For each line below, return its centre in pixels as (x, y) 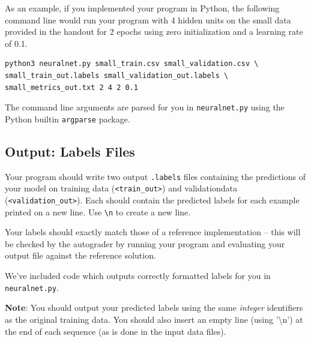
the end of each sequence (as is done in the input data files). (116, 331)
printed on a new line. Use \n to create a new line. (98, 211)
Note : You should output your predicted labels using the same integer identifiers (154, 307)
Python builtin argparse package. (68, 118)
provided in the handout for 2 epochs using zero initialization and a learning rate (154, 31)
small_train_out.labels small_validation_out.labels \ (117, 75)
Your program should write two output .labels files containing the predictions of (155, 176)
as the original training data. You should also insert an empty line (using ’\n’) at (154, 319)
